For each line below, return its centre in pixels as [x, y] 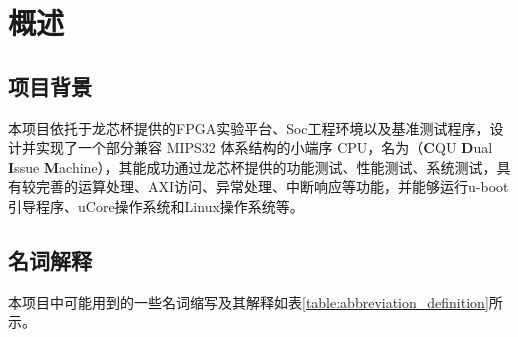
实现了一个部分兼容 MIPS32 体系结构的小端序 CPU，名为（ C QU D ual [264, 147]
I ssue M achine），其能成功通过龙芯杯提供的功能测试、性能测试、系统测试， [252, 166]
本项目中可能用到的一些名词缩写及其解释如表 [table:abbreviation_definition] [248, 301]
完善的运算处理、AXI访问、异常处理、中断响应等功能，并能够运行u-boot [272, 186]
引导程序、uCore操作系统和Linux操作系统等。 [156, 205]
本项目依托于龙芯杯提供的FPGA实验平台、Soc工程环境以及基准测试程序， [249, 127]
